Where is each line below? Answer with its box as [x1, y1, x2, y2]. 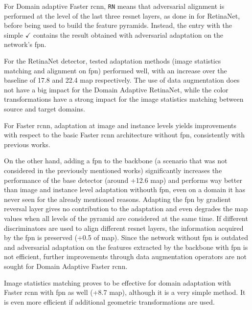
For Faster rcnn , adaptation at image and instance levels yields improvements [4, 120, 237, 130]
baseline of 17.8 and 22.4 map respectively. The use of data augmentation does [4, 75, 240, 85]
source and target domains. [4, 104, 85, 113]
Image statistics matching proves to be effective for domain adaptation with [4, 277, 231, 288]
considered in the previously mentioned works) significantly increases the [4, 165, 222, 175]
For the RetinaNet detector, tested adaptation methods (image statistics [4, 56, 221, 66]
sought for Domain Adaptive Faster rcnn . [4, 261, 128, 271]
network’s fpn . [4, 39, 46, 49]
